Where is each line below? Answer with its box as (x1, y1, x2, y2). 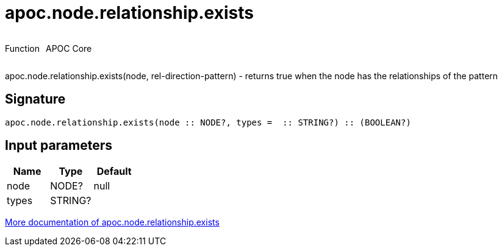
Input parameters (5, 138, 113, 154)
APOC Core (45, 43, 92, 54)
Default (96, 165, 132, 178)
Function (5, 43, 40, 54)
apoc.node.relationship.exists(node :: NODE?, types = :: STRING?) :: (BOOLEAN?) (5, 117, 411, 127)
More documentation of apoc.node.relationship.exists (5, 217, 220, 228)
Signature (5, 91, 66, 107)
